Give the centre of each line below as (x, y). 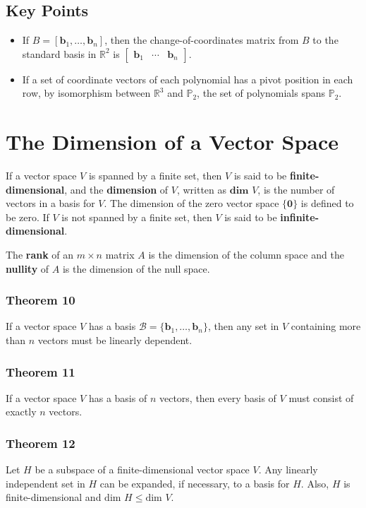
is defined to (327, 203)
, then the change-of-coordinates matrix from (202, 40)
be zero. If (28, 217)
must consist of (321, 397)
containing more (326, 326)
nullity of (28, 268)
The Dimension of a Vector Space (172, 142)
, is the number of (296, 189)
